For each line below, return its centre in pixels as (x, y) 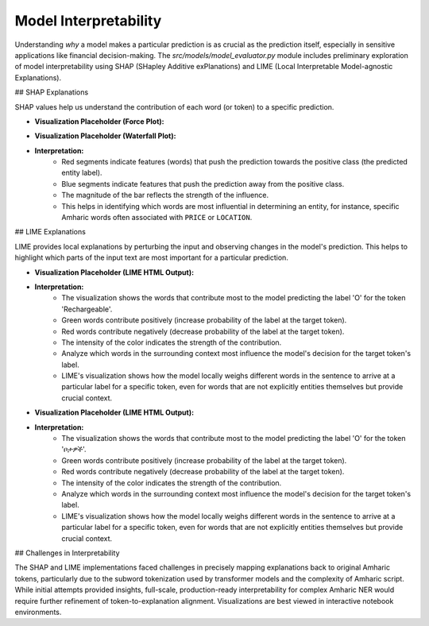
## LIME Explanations (50, 232)
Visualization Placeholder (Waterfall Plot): (105, 136)
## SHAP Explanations (52, 92)
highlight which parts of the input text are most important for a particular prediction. (152, 257)
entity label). (82, 173)
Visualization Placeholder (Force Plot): (99, 121)
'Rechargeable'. (87, 309)
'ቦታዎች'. (74, 450)
